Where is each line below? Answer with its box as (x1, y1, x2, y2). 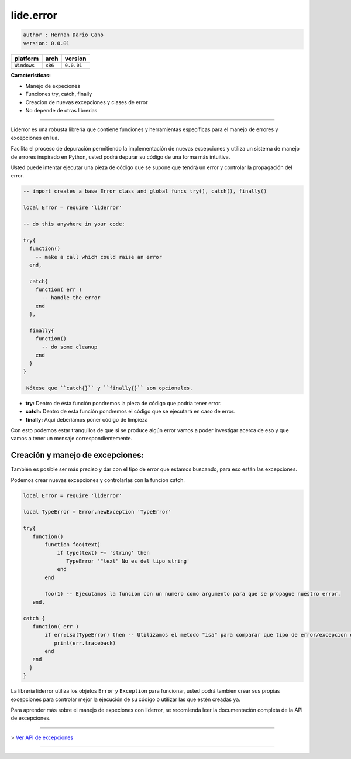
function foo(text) (44, 541, 101, 548)
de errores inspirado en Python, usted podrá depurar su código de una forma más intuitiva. (11, 153, 230, 160)
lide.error (11, 9, 58, 22)
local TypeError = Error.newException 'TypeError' (23, 508, 172, 515)
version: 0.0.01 (23, 40, 70, 46)
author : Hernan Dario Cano (23, 32, 104, 38)
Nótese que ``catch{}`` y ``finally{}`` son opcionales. (26, 384, 193, 391)
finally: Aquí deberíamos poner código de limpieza (25, 416, 149, 423)
